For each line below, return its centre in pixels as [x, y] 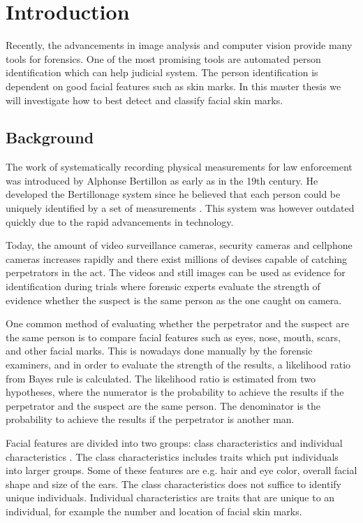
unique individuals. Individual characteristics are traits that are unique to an [170, 497]
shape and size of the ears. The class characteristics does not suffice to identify [174, 483]
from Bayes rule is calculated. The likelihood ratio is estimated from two [161, 378]
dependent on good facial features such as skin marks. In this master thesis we [173, 86]
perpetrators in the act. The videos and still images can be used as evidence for [176, 272]
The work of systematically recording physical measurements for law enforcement [179, 167]
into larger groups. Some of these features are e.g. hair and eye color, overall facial [181, 470]
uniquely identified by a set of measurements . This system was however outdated [180, 208]
